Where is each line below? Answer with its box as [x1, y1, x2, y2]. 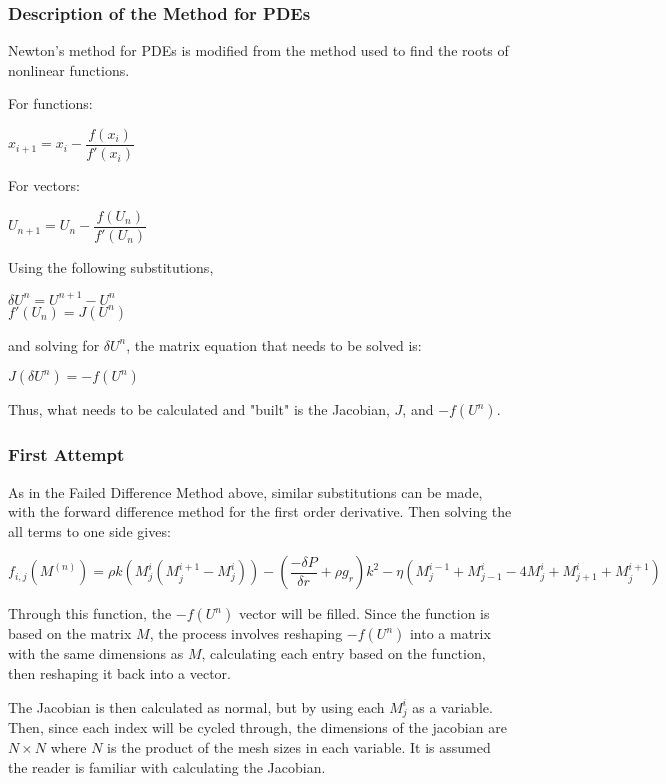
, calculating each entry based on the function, [201, 643, 486, 664]
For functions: [8, 93, 93, 114]
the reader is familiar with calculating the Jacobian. [8, 756, 326, 777]
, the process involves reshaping [149, 623, 343, 644]
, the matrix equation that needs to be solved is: [126, 334, 422, 355]
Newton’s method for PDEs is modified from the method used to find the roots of [8, 40, 509, 61]
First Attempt [8, 442, 125, 467]
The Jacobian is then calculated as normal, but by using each [8, 696, 385, 717]
